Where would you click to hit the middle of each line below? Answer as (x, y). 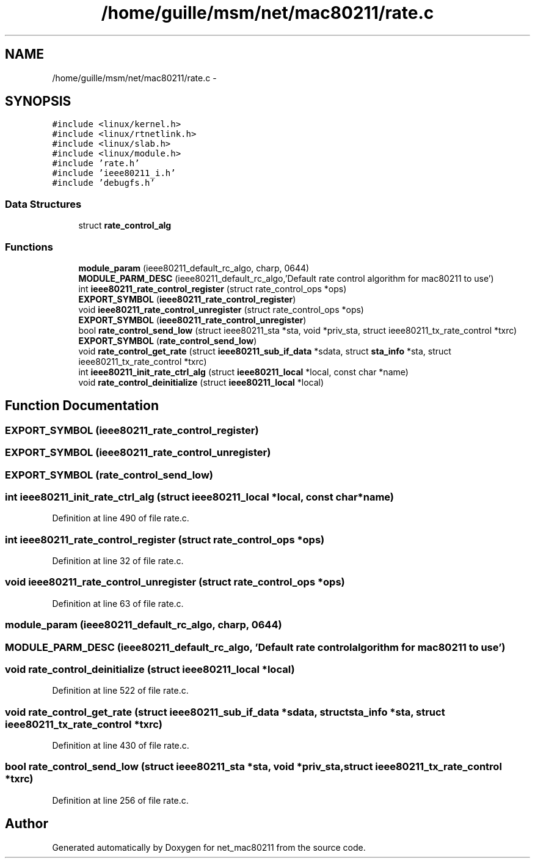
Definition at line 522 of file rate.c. (120, 691)
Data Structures (43, 204)
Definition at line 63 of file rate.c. (118, 603)
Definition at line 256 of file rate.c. (120, 800)
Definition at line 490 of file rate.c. (121, 518)
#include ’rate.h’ (96, 163)
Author (27, 824)
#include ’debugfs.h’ (104, 183)
